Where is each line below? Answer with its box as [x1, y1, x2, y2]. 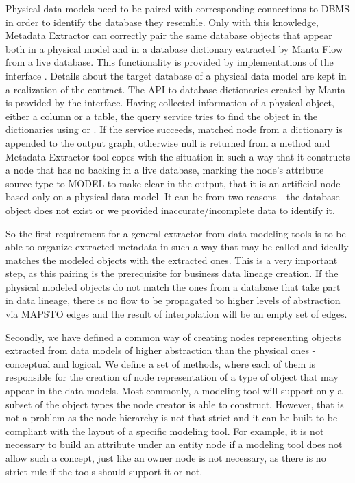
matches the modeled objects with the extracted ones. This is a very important [5, 252, 338, 267]
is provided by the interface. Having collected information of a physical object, [5, 95, 334, 110]
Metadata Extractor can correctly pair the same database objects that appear [5, 28, 332, 43]
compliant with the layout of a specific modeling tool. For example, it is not [5, 423, 324, 438]
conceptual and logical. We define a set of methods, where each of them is [5, 356, 316, 370]
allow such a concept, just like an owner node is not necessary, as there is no [5, 451, 326, 464]
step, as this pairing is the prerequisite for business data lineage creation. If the [5, 266, 339, 281]
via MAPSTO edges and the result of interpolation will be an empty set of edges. [5, 307, 347, 321]
